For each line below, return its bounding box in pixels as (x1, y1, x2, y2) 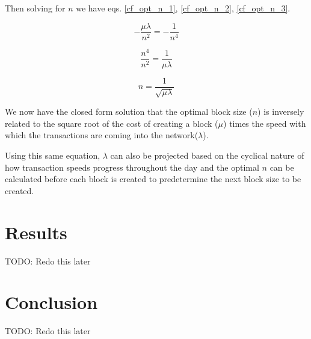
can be (269, 160, 294, 173)
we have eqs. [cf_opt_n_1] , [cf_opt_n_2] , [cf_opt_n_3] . (76, 2, 291, 14)
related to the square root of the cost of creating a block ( (5, 117, 218, 129)
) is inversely (257, 105, 304, 118)
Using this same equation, (5, 149, 100, 162)
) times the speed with (223, 117, 306, 129)
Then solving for (5, 2, 66, 14)
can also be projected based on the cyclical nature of (110, 149, 304, 162)
